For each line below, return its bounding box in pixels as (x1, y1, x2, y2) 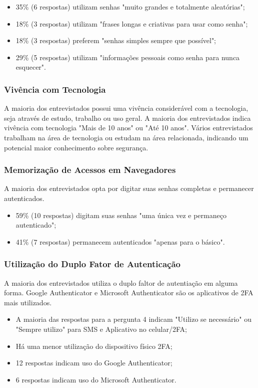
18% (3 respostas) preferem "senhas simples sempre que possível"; (15, 35, 216, 46)
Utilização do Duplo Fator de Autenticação (4, 258, 180, 270)
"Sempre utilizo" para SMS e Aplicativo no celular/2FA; (15, 323, 187, 334)
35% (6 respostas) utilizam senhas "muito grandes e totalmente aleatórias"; (15, 2, 245, 12)
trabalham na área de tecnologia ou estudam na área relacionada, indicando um (4, 132, 248, 142)
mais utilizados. (4, 297, 52, 307)
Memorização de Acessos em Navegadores (4, 163, 176, 176)
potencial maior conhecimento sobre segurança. (4, 142, 148, 152)
